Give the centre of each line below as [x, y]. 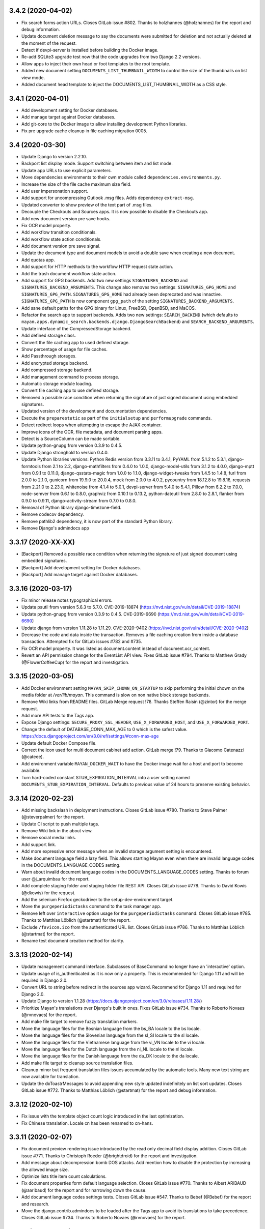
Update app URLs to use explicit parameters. [67, 170]
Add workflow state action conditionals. [61, 239]
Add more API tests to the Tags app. [58, 716]
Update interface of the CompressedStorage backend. [76, 328]
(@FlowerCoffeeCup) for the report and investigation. [75, 662]
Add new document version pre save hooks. [66, 218]
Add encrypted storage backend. [55, 363]
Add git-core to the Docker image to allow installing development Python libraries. [104, 124]
